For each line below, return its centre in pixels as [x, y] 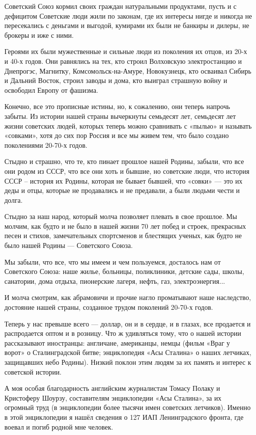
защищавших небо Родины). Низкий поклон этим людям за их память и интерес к [128, 362]
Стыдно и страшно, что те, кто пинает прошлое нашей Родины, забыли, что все [124, 161]
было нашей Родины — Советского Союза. [69, 245]
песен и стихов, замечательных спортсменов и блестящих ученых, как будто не [123, 235]
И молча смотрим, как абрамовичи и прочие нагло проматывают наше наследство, [128, 297]
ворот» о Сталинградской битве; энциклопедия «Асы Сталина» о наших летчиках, [128, 352]
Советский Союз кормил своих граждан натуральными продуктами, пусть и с [121, 6]
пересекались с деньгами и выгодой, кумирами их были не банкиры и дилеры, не [127, 25]
